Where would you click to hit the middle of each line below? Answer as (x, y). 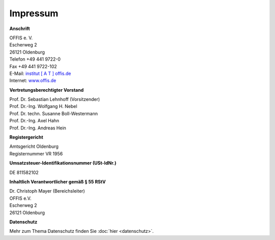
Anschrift (20, 29)
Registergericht (26, 137)
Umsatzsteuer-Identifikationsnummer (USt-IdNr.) (63, 163)
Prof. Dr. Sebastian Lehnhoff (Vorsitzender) (55, 99)
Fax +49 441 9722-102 (33, 66)
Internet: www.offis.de (33, 81)
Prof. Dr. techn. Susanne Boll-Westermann (53, 113)
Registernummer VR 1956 (36, 153)
